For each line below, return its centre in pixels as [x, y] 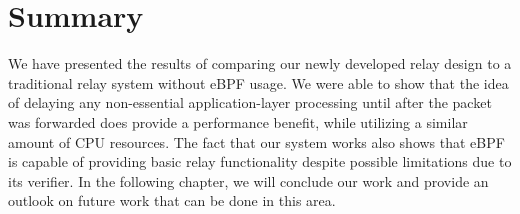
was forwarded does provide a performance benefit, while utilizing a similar [238, 121]
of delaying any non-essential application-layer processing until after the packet [250, 102]
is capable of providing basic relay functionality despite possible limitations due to [260, 161]
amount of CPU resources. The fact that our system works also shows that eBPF [256, 141]
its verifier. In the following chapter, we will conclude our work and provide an [248, 180]
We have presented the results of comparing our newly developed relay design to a [260, 63]
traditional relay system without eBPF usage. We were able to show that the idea [258, 82]
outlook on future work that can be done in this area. [172, 200]
